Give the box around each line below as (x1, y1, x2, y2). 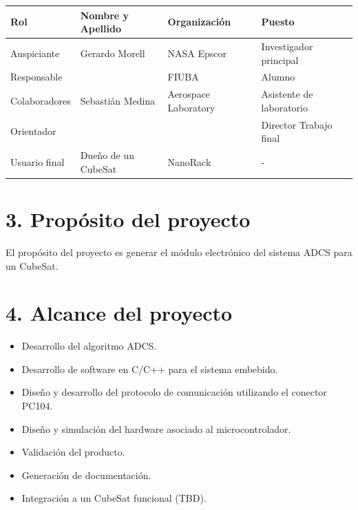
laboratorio (261, 100, 308, 114)
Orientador (10, 124, 56, 138)
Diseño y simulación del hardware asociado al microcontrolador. (21, 421, 291, 436)
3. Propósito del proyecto (6, 204, 251, 233)
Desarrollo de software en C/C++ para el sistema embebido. (21, 361, 278, 376)
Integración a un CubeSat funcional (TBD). (21, 491, 207, 505)
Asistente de (261, 87, 313, 101)
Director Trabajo (261, 117, 333, 131)
